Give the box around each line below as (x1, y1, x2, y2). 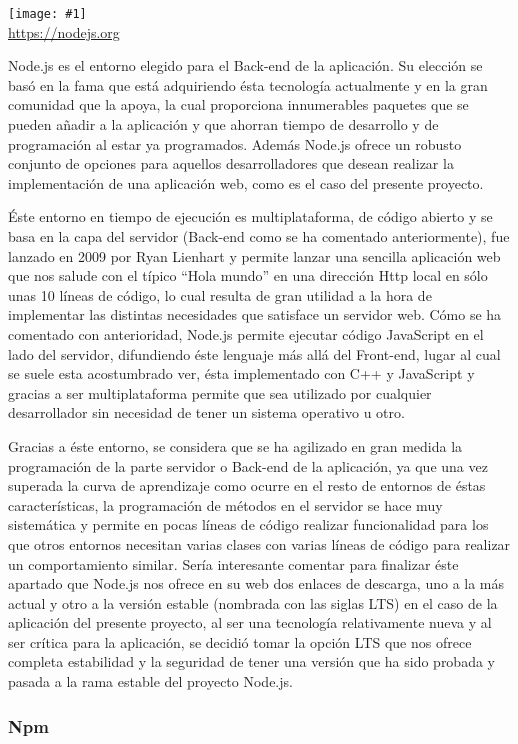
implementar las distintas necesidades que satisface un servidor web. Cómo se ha (8, 304, 502, 325)
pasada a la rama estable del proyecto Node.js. (8, 671, 293, 692)
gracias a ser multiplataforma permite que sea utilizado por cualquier (8, 382, 432, 403)
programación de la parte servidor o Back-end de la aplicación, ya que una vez (8, 455, 488, 476)
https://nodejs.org (8, 21, 120, 42)
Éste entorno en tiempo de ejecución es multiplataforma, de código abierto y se (8, 206, 493, 227)
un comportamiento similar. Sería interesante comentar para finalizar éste (8, 553, 459, 574)
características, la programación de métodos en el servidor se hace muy (8, 494, 443, 515)
